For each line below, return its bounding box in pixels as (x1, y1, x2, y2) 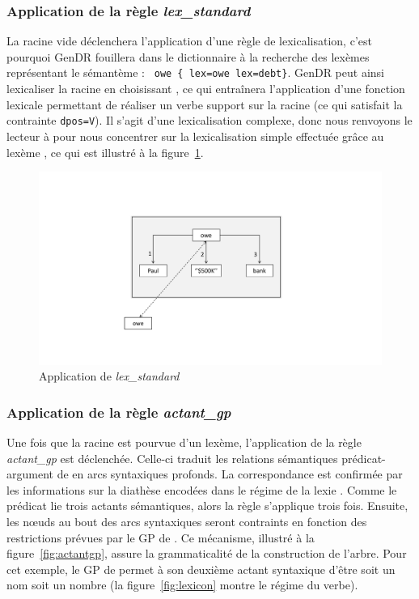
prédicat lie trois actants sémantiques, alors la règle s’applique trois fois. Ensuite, (6, 497, 408, 514)
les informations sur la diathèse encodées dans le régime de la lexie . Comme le (6, 481, 397, 498)
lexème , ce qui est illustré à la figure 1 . (6, 143, 204, 160)
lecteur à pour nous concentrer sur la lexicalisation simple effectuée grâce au (6, 127, 384, 144)
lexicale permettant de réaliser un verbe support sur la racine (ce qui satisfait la (6, 96, 403, 113)
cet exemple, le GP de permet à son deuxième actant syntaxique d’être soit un (6, 560, 396, 577)
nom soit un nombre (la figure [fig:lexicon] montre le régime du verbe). (6, 576, 358, 593)
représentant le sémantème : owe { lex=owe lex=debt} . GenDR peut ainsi (6, 64, 384, 81)
